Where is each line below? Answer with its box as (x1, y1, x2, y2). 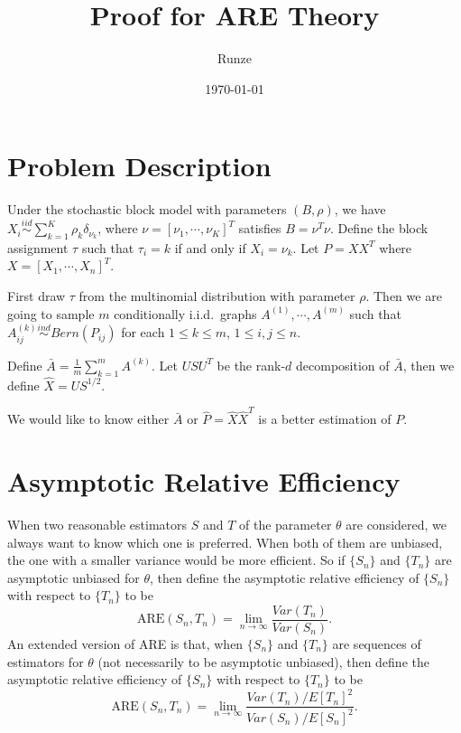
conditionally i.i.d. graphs (114, 304, 257, 323)
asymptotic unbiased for (7, 568, 140, 587)
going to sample (7, 304, 95, 323)
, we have (334, 200, 386, 219)
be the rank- (217, 355, 286, 374)
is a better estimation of (258, 409, 392, 428)
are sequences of (332, 634, 421, 653)
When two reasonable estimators (7, 514, 188, 533)
